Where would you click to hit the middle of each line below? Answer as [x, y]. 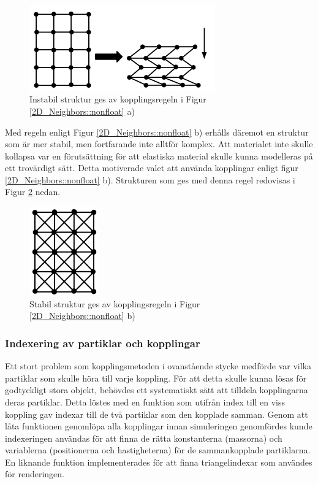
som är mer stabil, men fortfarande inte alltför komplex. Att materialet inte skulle [159, 144]
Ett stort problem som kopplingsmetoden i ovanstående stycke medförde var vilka [158, 366]
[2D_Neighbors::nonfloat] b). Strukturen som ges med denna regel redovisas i [150, 179]
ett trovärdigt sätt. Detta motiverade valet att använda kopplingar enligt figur [152, 168]
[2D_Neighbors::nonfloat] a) [82, 111]
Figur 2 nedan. [33, 192]
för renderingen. [35, 474]
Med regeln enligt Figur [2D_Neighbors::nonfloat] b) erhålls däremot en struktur [157, 132]
